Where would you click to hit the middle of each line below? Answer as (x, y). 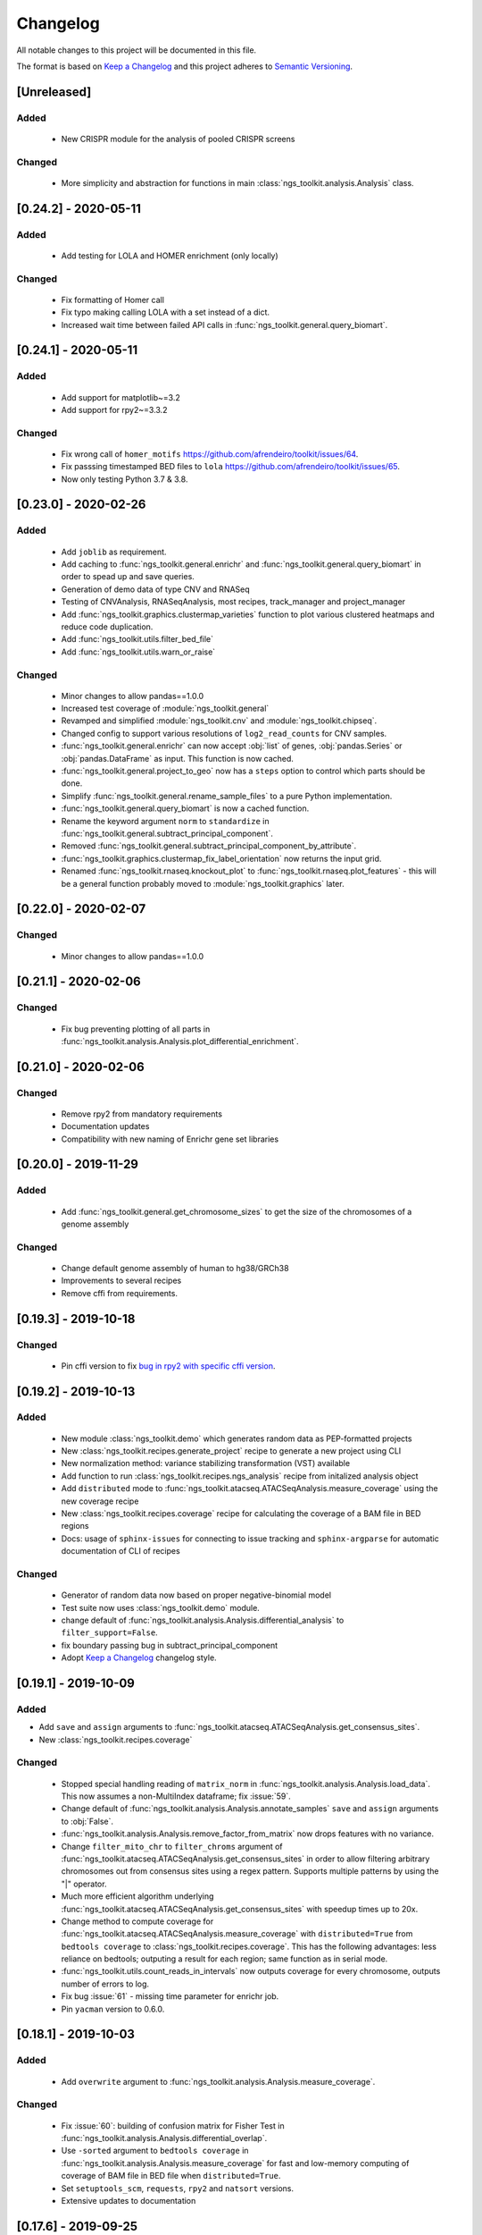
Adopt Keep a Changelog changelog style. (139, 1657)
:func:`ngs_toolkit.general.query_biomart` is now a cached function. (185, 808)
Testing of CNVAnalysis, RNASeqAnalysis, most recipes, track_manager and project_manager (233, 602)
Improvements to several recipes (121, 1281)
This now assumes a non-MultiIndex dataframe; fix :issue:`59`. (176, 1796)
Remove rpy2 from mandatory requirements (142, 1114)
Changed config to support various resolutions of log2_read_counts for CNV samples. (224, 733)
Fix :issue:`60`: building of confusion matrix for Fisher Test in (173, 2125)
